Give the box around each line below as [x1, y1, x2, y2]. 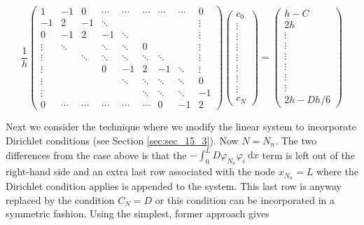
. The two [275, 132, 317, 147]
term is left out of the [262, 147, 355, 162]
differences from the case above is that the [6, 147, 187, 162]
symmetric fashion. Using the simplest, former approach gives [6, 206, 269, 221]
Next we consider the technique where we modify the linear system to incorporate [6, 119, 356, 134]
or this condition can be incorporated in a [155, 192, 335, 207]
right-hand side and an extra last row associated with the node [6, 164, 276, 179]
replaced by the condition [6, 192, 115, 207]
